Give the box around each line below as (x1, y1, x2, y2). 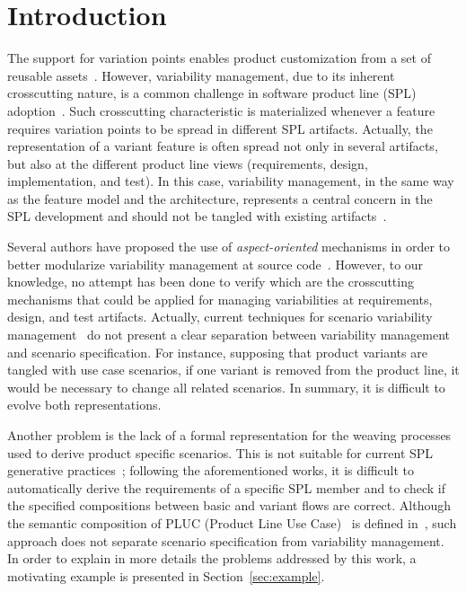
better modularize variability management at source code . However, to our (7, 254, 424, 273)
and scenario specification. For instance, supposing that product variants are (7, 342, 427, 361)
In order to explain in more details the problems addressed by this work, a (7, 549, 417, 568)
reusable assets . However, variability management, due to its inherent (7, 66, 395, 84)
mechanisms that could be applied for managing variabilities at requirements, (7, 289, 433, 308)
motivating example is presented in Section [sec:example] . (7, 566, 325, 585)
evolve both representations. (7, 395, 162, 414)
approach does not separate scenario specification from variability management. (7, 531, 444, 550)
